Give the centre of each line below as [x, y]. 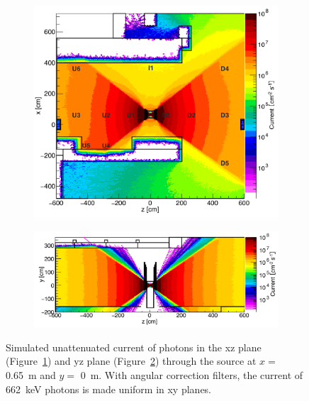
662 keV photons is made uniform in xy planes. [109, 389]
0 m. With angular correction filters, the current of [192, 375]
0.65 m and [31, 375]
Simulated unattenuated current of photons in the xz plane [134, 347]
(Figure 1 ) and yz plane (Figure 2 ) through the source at [131, 361]
